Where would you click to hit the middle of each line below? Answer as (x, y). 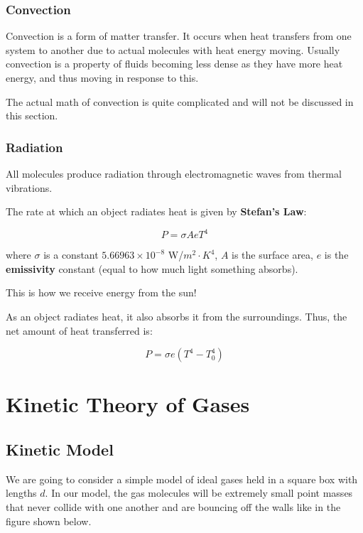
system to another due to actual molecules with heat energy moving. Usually (173, 49)
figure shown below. (49, 521)
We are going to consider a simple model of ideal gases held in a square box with (182, 479)
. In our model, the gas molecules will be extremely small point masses (199, 493)
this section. (32, 115)
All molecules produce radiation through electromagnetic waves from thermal (174, 173)
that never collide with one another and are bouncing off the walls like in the (173, 507)
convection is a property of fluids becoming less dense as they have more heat (174, 64)
